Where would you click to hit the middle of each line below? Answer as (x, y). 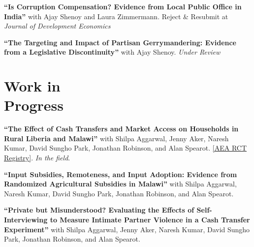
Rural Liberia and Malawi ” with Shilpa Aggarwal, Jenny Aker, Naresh (116, 138)
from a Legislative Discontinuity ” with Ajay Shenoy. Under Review (112, 52)
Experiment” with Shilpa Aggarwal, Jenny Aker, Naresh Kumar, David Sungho (127, 229)
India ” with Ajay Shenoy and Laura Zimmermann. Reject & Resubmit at (116, 16)
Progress (34, 105)
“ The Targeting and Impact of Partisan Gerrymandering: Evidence (120, 42)
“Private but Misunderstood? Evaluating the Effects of (99, 210)
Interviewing (26, 220)
